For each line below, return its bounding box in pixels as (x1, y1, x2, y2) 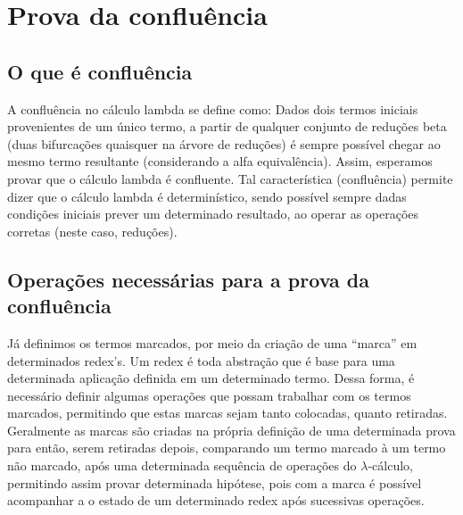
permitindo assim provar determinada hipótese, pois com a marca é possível (7, 473, 422, 492)
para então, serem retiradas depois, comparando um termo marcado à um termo (7, 438, 446, 457)
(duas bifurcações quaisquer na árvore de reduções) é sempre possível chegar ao (7, 134, 441, 153)
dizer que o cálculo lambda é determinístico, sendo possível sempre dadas (7, 187, 407, 205)
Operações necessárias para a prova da (7, 265, 369, 293)
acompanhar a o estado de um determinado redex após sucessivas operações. (7, 491, 425, 510)
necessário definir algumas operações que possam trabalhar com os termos (7, 386, 411, 404)
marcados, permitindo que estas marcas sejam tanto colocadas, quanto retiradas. (7, 403, 448, 422)
